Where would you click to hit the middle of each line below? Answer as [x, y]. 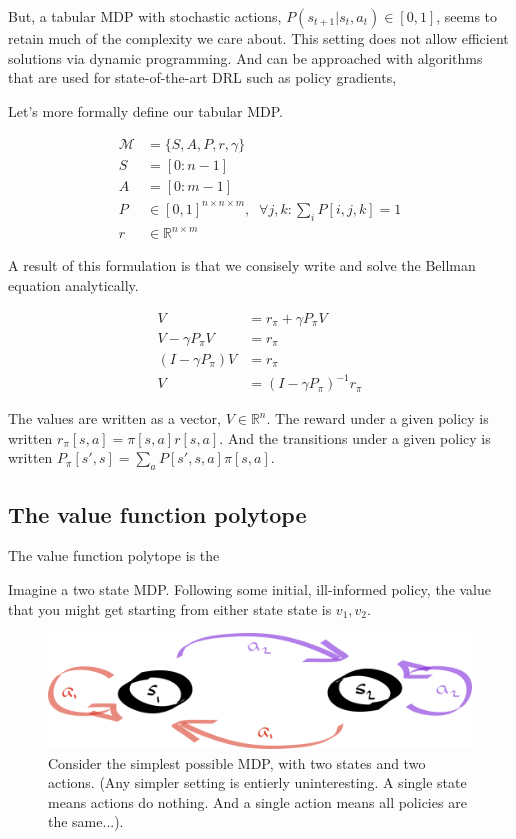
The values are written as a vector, [114, 418]
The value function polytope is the [114, 555]
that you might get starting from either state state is [170, 608]
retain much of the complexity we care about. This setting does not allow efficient [258, 38]
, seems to [467, 16]
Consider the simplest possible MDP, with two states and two [237, 762]
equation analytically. [73, 284]
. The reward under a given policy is [377, 418]
